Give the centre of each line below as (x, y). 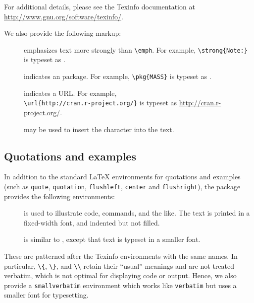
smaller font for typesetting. (46, 295)
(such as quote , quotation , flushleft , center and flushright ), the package (122, 186)
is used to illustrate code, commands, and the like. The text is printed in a (137, 213)
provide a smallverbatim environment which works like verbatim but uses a (120, 285)
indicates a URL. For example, (70, 93)
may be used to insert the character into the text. (99, 129)
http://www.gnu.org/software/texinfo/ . (64, 16)
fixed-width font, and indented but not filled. (92, 222)
